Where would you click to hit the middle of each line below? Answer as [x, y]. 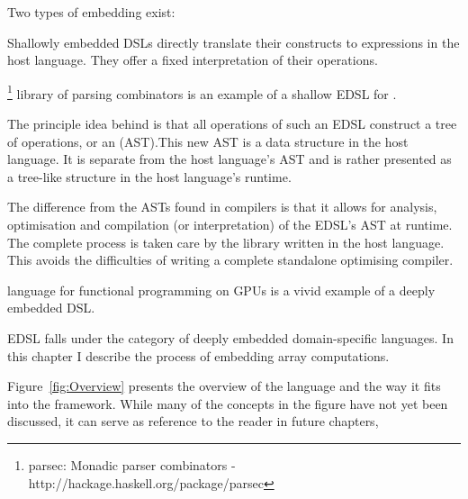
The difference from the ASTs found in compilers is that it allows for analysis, [222, 207]
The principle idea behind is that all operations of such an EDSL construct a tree [232, 124]
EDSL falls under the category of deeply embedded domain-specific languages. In [230, 337]
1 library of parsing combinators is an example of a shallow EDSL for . [202, 92]
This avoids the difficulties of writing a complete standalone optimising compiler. [230, 260]
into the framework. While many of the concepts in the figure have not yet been [228, 403]
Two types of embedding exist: [91, 12]
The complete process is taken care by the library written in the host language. [226, 242]
